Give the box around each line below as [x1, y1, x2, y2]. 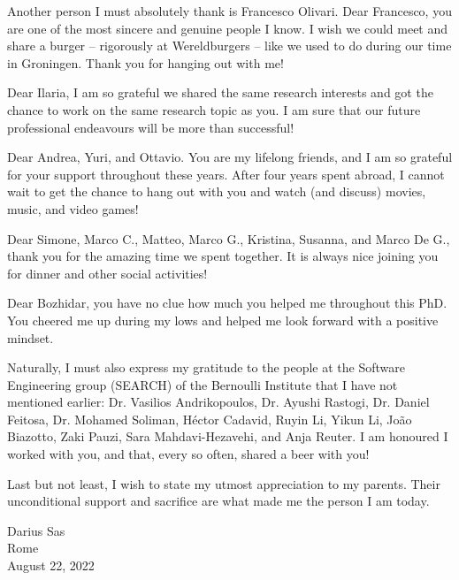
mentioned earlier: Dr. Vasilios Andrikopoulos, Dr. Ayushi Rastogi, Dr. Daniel [7, 393, 430, 411]
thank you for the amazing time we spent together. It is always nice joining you [7, 247, 439, 265]
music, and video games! [7, 199, 139, 217]
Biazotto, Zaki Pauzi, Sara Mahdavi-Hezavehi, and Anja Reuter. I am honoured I [7, 427, 448, 446]
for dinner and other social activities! [7, 263, 208, 282]
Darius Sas [7, 521, 65, 539]
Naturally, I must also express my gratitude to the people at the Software [7, 358, 406, 377]
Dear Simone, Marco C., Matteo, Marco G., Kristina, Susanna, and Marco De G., [7, 229, 450, 248]
